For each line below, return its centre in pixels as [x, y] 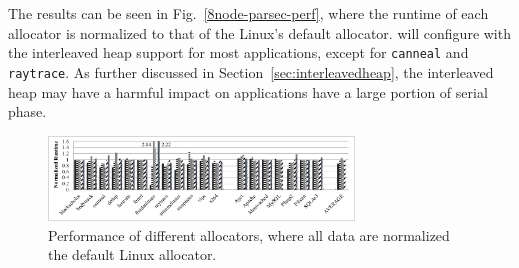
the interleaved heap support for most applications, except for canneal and [238, 52]
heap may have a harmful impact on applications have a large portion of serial [248, 91]
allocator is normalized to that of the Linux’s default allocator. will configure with [259, 32]
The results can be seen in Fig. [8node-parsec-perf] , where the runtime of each [248, 13]
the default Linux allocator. [132, 254]
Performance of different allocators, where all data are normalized [249, 234]
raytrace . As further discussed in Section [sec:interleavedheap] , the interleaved [251, 71]
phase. [27, 111]
